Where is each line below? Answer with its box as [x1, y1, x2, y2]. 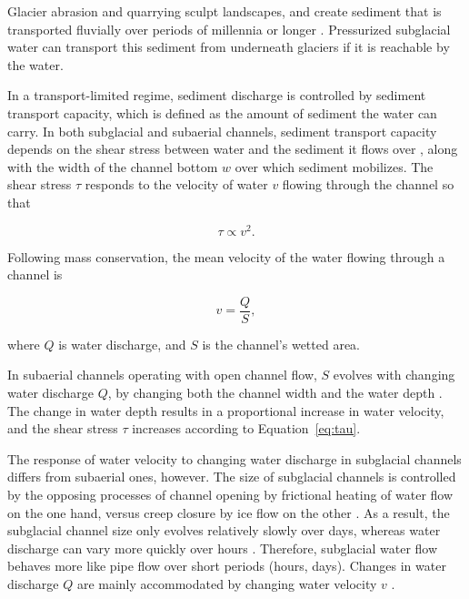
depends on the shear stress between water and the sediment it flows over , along [7, 139, 458, 158]
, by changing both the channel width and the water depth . [107, 383, 443, 402]
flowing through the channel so [282, 175, 454, 194]
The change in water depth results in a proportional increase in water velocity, [7, 401, 444, 420]
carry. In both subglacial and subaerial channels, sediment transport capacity [7, 121, 437, 140]
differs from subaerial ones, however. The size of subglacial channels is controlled [7, 467, 456, 486]
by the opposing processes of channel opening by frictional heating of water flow [7, 485, 454, 504]
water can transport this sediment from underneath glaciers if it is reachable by [7, 37, 450, 56]
